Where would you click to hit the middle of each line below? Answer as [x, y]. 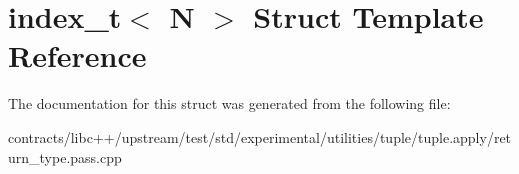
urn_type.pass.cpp [65, 156]
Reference [77, 55]
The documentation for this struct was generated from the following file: [229, 103]
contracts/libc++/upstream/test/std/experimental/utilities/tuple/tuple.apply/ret [260, 136]
